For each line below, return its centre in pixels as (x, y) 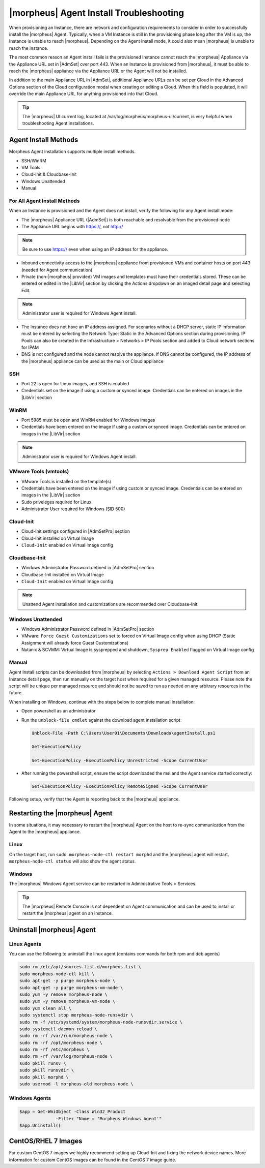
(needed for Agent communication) (57, 270)
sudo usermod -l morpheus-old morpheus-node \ (76, 1084)
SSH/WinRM (34, 160)
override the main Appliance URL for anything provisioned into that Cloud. (84, 94)
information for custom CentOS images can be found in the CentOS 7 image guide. (93, 1160)
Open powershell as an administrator (58, 711)
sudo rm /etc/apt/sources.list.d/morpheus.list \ (80, 967)
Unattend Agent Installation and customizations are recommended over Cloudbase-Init (110, 604)
